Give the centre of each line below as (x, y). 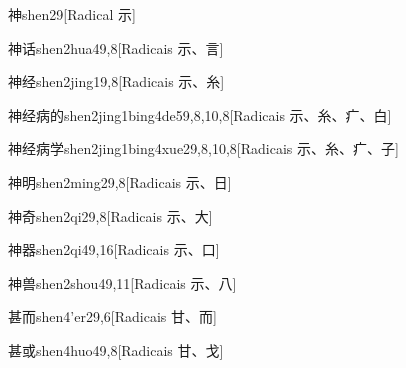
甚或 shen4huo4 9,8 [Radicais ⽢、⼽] (116, 349)
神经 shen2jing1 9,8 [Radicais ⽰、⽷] (116, 81)
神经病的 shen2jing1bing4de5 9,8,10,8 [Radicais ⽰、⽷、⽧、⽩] (200, 114)
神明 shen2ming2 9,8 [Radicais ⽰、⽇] (120, 181)
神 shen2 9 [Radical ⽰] (72, 14)
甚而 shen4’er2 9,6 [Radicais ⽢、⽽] (112, 316)
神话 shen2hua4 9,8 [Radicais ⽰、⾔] (116, 47)
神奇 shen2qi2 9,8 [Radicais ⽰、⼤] (110, 215)
